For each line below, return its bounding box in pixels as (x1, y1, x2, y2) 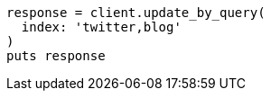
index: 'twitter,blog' (21, 20, 182, 34)
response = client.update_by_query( (6, 5, 266, 20)
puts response (6, 49, 106, 63)
